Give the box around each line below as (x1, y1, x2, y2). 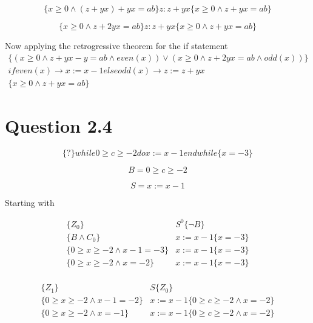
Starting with (5, 196, 55, 208)
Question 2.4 (5, 113, 112, 138)
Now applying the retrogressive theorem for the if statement (5, 39, 228, 52)
